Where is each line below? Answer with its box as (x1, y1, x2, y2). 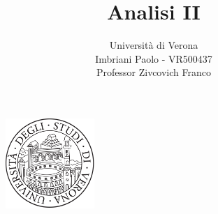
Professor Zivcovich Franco (96, 65, 211, 79)
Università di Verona (109, 38, 198, 52)
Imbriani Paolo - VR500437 (95, 51, 212, 66)
